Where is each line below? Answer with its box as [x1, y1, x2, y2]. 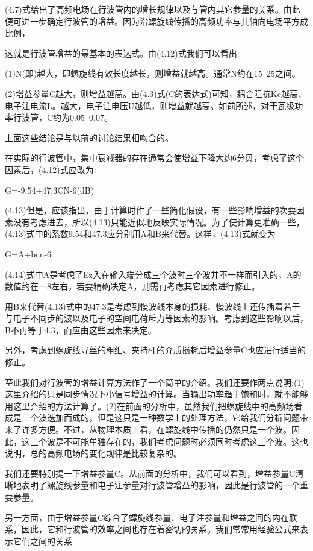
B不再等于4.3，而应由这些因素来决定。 [5, 323, 156, 336]
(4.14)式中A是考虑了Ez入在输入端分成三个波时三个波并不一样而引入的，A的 [5, 268, 302, 280]
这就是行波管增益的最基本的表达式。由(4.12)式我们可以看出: [5, 46, 240, 59]
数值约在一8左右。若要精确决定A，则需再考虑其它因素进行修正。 [5, 280, 260, 292]
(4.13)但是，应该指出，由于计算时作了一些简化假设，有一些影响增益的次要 [5, 204, 296, 216]
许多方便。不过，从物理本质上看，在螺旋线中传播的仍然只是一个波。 [21, 423, 291, 436]
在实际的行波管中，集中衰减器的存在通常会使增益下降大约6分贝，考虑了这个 [5, 151, 304, 164]
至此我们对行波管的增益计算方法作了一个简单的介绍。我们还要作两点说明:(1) [5, 376, 305, 388]
